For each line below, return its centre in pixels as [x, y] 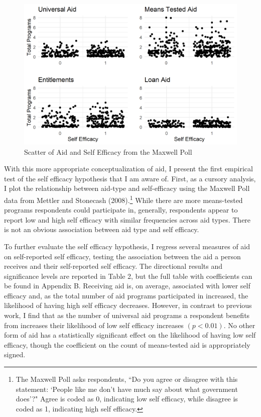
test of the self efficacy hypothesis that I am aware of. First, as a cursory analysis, [130, 178]
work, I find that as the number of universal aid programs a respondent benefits [127, 315]
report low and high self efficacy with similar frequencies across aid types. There [127, 219]
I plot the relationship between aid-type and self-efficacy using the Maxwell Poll [127, 188]
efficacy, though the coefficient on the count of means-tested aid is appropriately [127, 344]
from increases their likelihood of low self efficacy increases [94, 325]
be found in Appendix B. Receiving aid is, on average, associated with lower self [127, 286]
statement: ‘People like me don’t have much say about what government [127, 389]
